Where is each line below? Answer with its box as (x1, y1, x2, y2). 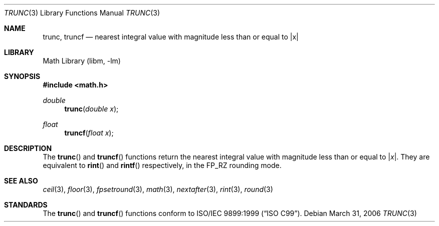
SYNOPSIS (4, 72, 41, 80)
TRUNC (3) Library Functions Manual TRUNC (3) (4, 8, 160, 17)
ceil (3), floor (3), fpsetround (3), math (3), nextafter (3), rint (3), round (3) (43, 185, 273, 193)
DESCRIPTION (4, 144, 52, 152)
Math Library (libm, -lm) (43, 56, 121, 65)
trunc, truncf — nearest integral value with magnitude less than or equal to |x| (43, 32, 299, 41)
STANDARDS (4, 200, 48, 209)
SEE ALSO (4, 176, 38, 185)
